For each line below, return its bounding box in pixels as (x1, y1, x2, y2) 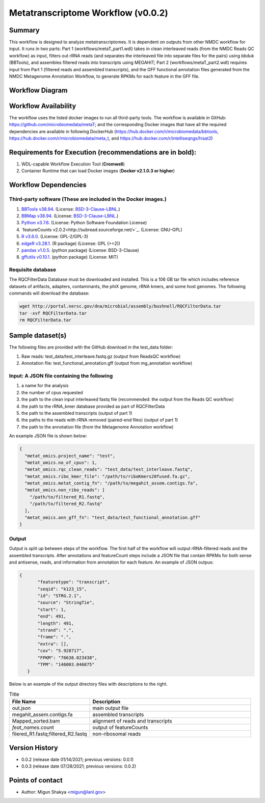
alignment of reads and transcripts (92, 718, 172, 724)
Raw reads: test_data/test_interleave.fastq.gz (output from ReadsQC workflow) (21, 353, 181, 359)
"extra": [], (37, 641, 69, 646)
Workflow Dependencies (9, 181, 87, 189)
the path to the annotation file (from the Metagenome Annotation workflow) (21, 424, 174, 429)
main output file (92, 705, 129, 712)
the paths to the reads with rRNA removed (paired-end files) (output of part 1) (21, 417, 178, 423)
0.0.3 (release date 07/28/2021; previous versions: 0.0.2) (21, 763, 136, 769)
